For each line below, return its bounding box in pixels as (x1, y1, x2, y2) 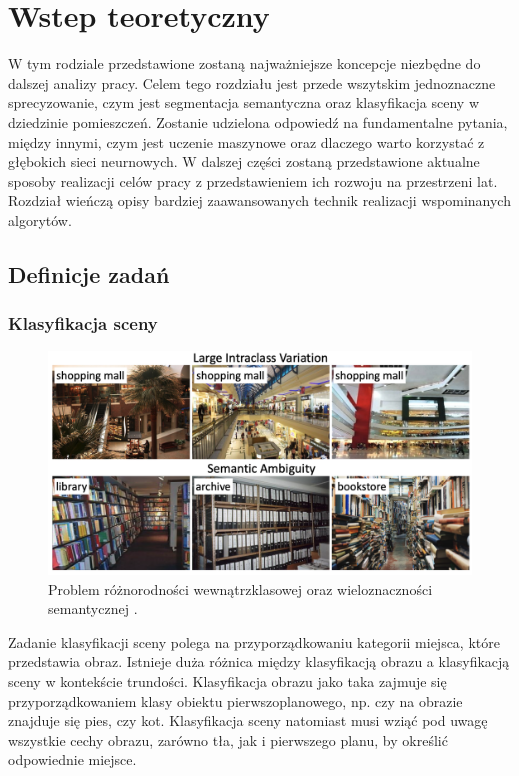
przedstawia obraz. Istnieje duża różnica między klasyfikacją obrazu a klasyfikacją (8, 651, 510, 672)
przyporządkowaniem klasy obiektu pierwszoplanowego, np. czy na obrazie (8, 690, 463, 711)
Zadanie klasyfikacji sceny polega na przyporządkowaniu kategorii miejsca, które (8, 631, 500, 652)
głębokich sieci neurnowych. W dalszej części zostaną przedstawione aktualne (8, 151, 480, 172)
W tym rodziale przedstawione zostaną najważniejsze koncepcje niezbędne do (8, 53, 481, 74)
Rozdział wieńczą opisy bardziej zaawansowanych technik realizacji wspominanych (8, 190, 511, 211)
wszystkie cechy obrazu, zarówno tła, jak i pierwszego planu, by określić (8, 729, 448, 750)
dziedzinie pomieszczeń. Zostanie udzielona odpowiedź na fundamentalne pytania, (8, 111, 508, 132)
